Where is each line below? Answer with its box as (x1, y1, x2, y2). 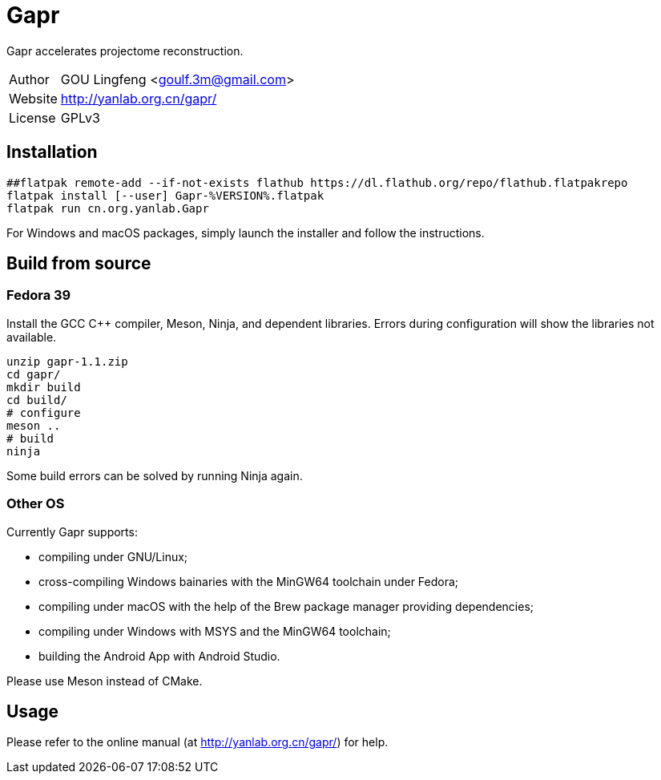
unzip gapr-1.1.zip (6, 354, 128, 368)
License (9, 109, 56, 126)
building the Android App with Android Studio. (38, 649, 280, 663)
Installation (6, 142, 98, 163)
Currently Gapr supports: (6, 524, 138, 539)
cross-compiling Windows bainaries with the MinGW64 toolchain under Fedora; (38, 574, 459, 588)
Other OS (6, 495, 65, 512)
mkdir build (6, 380, 81, 394)
